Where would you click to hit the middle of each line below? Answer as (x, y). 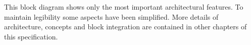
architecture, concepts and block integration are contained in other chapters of (125, 27)
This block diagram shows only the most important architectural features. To (124, 7)
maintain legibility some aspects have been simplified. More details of (111, 16)
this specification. (31, 36)
